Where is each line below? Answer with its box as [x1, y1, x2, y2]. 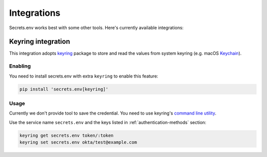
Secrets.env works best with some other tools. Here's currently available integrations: [9, 25, 184, 31]
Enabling [9, 63, 31, 70]
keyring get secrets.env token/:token [19, 132, 114, 138]
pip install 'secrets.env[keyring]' [19, 86, 109, 92]
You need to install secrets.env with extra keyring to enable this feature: [9, 73, 158, 79]
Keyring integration [9, 38, 70, 46]
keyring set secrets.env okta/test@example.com [19, 140, 137, 145]
